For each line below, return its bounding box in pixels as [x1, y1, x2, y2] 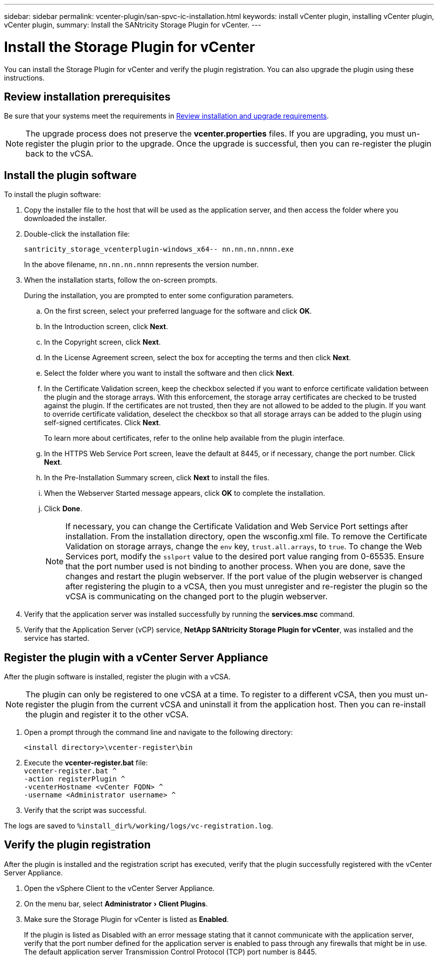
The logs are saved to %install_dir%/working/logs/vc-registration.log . [4, 821, 273, 830]
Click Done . [44, 504, 82, 513]
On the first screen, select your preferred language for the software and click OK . [44, 307, 312, 316]
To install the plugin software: [4, 190, 101, 199]
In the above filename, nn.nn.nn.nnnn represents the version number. [24, 260, 259, 269]
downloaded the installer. [24, 214, 107, 223]
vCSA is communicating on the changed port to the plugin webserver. [65, 591, 328, 602]
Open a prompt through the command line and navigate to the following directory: [24, 728, 293, 737]
